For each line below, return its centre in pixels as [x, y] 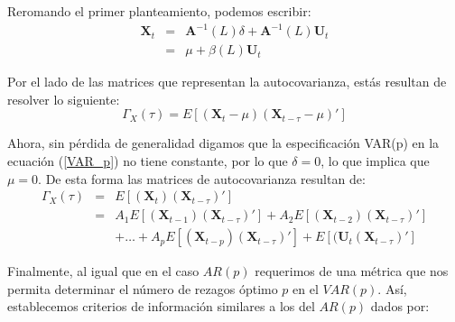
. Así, [392, 288]
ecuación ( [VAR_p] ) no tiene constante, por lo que [148, 160]
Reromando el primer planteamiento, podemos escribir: [159, 11]
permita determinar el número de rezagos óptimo [143, 288]
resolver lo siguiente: [64, 99]
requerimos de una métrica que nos [352, 271]
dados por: [400, 306]
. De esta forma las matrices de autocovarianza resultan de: [202, 178]
